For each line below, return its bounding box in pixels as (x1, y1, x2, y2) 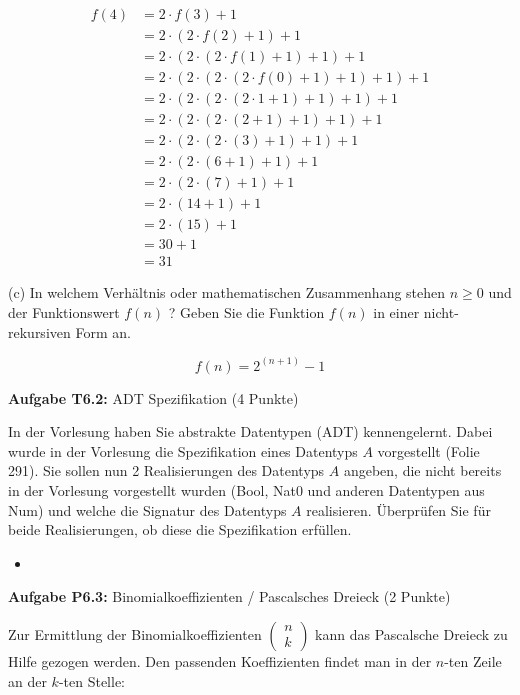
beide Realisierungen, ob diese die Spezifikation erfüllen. (8, 519, 352, 540)
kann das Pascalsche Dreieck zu (315, 623, 508, 644)
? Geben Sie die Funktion (168, 302, 325, 322)
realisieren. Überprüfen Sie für (306, 499, 491, 520)
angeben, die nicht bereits (343, 460, 502, 481)
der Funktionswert (8, 302, 120, 322)
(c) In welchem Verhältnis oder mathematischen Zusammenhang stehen (8, 282, 446, 303)
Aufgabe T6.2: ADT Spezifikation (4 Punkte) (8, 387, 299, 408)
